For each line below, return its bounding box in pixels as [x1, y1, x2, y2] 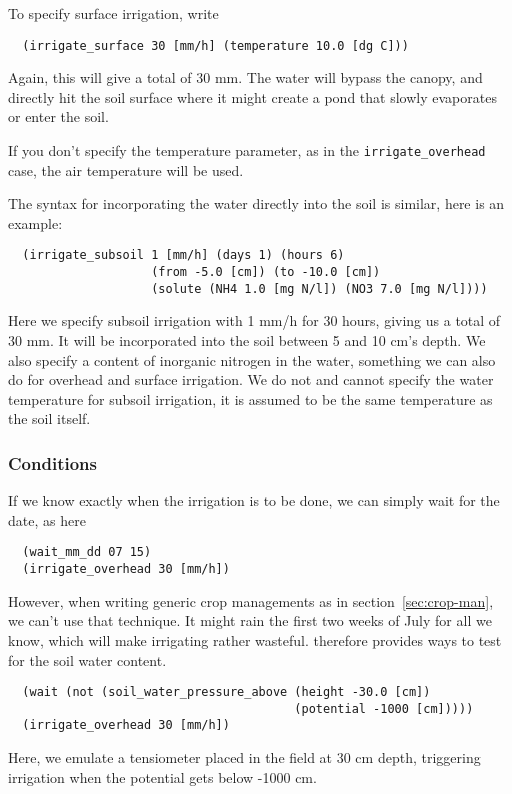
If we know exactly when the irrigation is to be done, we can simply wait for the [8, 490, 500, 511]
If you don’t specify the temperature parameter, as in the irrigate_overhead [8, 140, 486, 161]
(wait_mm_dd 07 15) [22, 545, 152, 560]
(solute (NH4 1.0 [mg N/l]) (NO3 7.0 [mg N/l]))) [151, 281, 488, 296]
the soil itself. [8, 408, 91, 429]
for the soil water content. [8, 649, 167, 670]
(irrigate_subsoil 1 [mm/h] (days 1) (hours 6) [22, 248, 345, 263]
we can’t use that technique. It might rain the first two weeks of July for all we [8, 610, 492, 631]
